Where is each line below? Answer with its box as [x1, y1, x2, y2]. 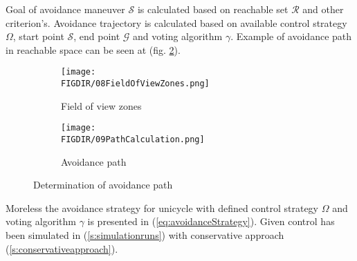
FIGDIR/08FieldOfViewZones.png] [61, 79, 210, 89]
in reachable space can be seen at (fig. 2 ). [6, 42, 181, 57]
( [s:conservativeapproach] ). [6, 241, 118, 255]
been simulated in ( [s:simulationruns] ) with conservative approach [6, 227, 284, 242]
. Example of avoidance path [230, 29, 352, 43]
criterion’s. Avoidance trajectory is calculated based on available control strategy [6, 15, 347, 30]
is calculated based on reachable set [137, 2, 289, 16]
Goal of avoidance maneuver [6, 2, 125, 16]
